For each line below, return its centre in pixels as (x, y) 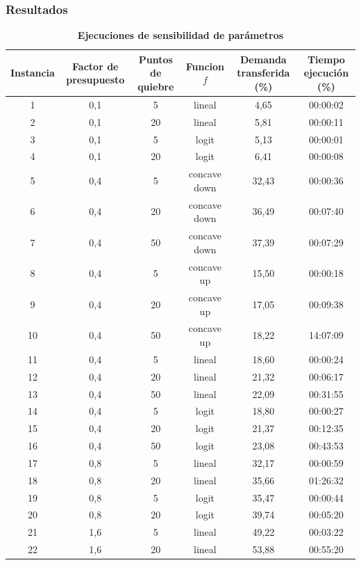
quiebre (156, 86)
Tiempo (326, 59)
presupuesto (95, 80)
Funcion (205, 66)
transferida (263, 73)
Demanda (263, 59)
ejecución (326, 73)
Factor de (95, 66)
